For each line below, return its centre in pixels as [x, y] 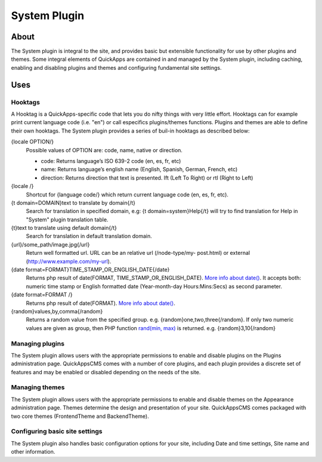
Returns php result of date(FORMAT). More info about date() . [100, 303]
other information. [33, 452]
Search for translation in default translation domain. [89, 236]
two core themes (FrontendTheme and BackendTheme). [80, 416]
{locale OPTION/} [32, 142]
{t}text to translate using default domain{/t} [64, 228]
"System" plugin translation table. [67, 219]
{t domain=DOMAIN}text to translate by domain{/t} [73, 202]
